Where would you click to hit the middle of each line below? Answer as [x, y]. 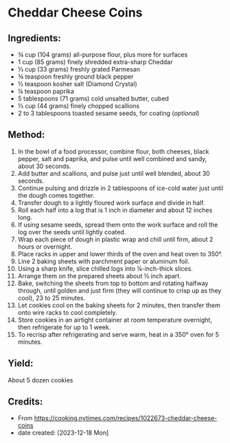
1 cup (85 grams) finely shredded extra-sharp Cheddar [95, 62]
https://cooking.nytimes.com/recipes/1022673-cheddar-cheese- [126, 418]
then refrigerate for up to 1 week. [64, 327]
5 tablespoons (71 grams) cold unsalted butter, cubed [93, 99]
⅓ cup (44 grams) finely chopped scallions [79, 106]
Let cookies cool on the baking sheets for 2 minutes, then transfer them [119, 305]
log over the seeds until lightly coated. [72, 231]
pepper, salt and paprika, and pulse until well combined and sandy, [112, 158]
